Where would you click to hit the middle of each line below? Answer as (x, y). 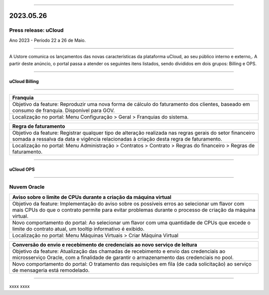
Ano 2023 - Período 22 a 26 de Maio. (48, 40)
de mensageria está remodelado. (51, 270)
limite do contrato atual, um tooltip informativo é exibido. (78, 229)
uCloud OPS (22, 169)
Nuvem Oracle (27, 187)
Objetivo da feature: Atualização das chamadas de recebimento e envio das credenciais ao (119, 251)
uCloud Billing (24, 81)
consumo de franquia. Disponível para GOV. (64, 110)
